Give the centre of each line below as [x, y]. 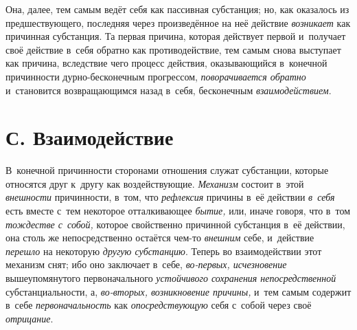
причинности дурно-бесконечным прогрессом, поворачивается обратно [156, 76]
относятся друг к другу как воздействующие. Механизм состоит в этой [155, 183]
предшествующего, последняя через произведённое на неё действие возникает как [178, 22]
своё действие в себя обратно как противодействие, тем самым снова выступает [173, 49]
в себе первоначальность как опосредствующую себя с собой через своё [159, 305]
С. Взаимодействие [90, 137]
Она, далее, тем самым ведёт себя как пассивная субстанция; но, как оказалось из [177, 9]
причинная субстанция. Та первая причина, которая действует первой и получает [176, 36]
